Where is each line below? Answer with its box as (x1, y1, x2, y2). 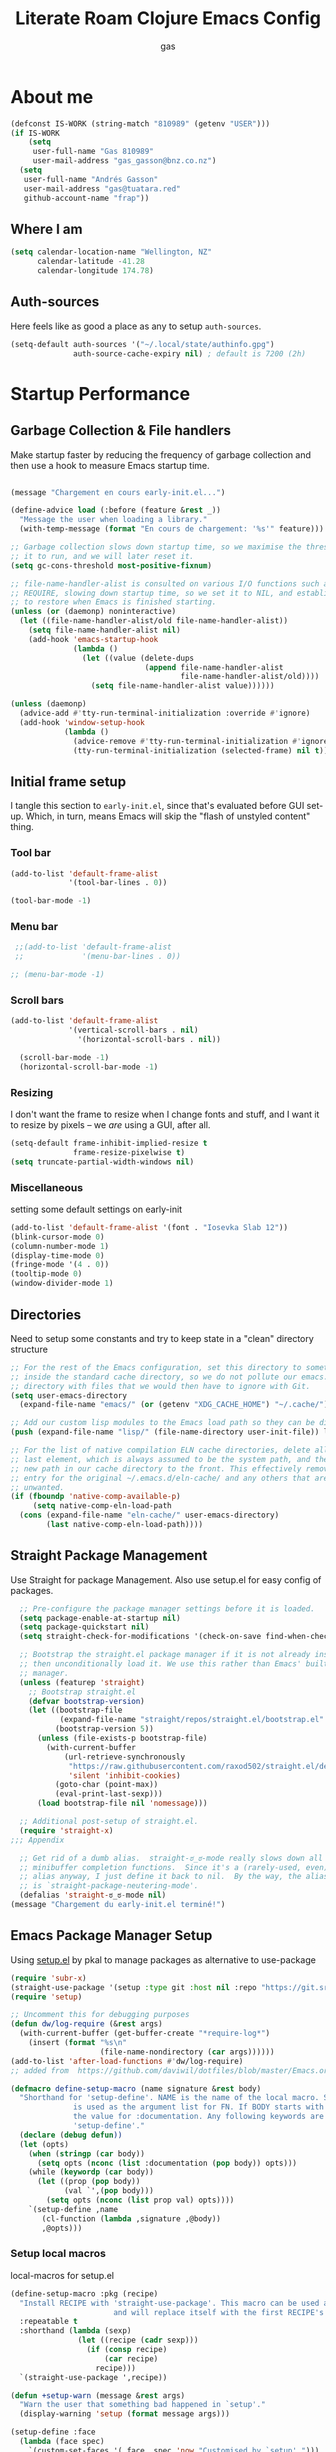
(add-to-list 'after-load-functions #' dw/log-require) (10, 2056, 244, 2066)
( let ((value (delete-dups (81, 653, 195, 663)
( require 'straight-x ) (19, 1825, 114, 1836)
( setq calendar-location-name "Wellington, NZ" (10, 247, 213, 257)
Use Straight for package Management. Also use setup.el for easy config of (10, 1573, 322, 1586)
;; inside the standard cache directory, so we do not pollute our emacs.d (10, 1372, 333, 1382)
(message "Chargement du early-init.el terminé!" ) (10, 1900, 226, 1910)
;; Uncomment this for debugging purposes (10, 2010, 190, 2020)
